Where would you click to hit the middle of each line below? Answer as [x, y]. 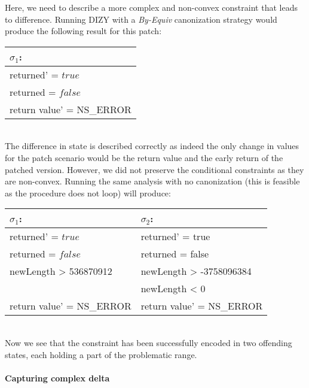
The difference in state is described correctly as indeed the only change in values [152, 146]
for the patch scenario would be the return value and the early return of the [144, 157]
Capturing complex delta [57, 378]
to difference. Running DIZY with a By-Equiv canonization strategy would [141, 19]
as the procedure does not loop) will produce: [88, 193]
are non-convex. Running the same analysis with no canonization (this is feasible [152, 181]
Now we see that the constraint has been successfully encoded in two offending [149, 342]
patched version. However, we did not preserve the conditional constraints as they [154, 169]
